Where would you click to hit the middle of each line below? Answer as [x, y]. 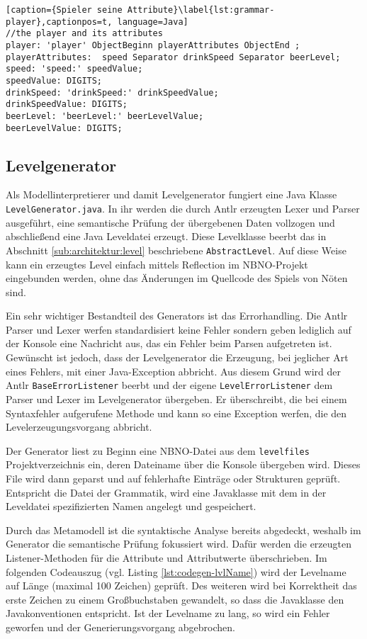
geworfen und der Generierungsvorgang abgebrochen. [121, 627]
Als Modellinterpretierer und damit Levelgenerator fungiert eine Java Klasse [171, 194]
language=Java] [153, 22]
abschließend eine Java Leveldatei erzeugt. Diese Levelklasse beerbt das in [166, 236]
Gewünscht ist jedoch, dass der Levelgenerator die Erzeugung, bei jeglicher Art [177, 357]
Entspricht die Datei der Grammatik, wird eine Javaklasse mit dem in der [166, 492]
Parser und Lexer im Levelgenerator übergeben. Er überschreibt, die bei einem [176, 398]
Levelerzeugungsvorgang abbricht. [79, 427]
